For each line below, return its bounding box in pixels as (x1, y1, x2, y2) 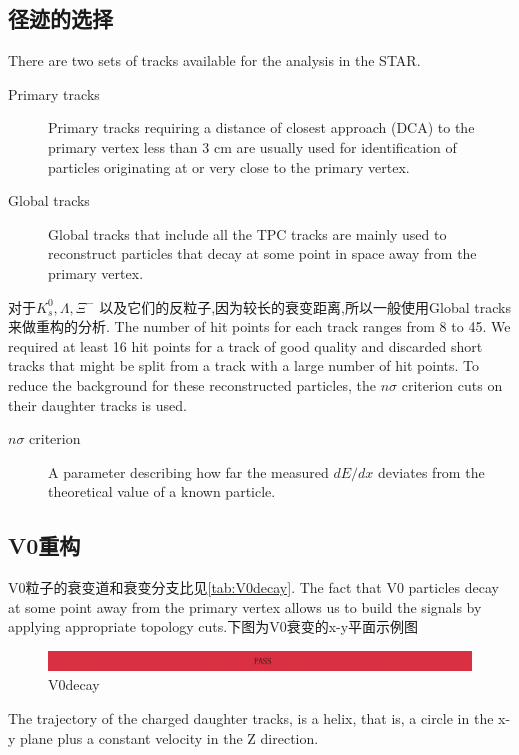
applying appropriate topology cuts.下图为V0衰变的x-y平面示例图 (8, 616, 419, 637)
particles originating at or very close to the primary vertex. (48, 156, 410, 177)
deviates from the (377, 461, 485, 482)
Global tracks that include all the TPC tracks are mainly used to (48, 223, 447, 244)
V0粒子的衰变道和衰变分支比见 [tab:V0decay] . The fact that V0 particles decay (8, 577, 499, 598)
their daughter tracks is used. (8, 394, 187, 415)
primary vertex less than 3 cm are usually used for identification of (48, 136, 457, 157)
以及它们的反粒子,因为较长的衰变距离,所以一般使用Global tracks (99, 296, 511, 317)
